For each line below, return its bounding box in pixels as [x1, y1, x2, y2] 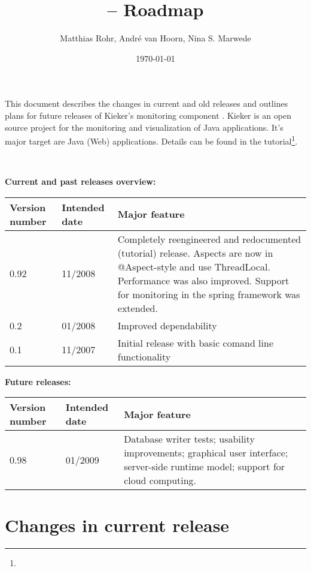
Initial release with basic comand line [117, 335, 274, 350]
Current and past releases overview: [5, 175, 156, 187]
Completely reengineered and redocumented [117, 232, 301, 246]
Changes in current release [5, 513, 230, 537]
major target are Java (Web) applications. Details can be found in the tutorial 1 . [5, 133, 298, 147]
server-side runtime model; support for [124, 459, 285, 474]
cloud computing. [124, 473, 197, 488]
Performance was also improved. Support [117, 273, 289, 287]
